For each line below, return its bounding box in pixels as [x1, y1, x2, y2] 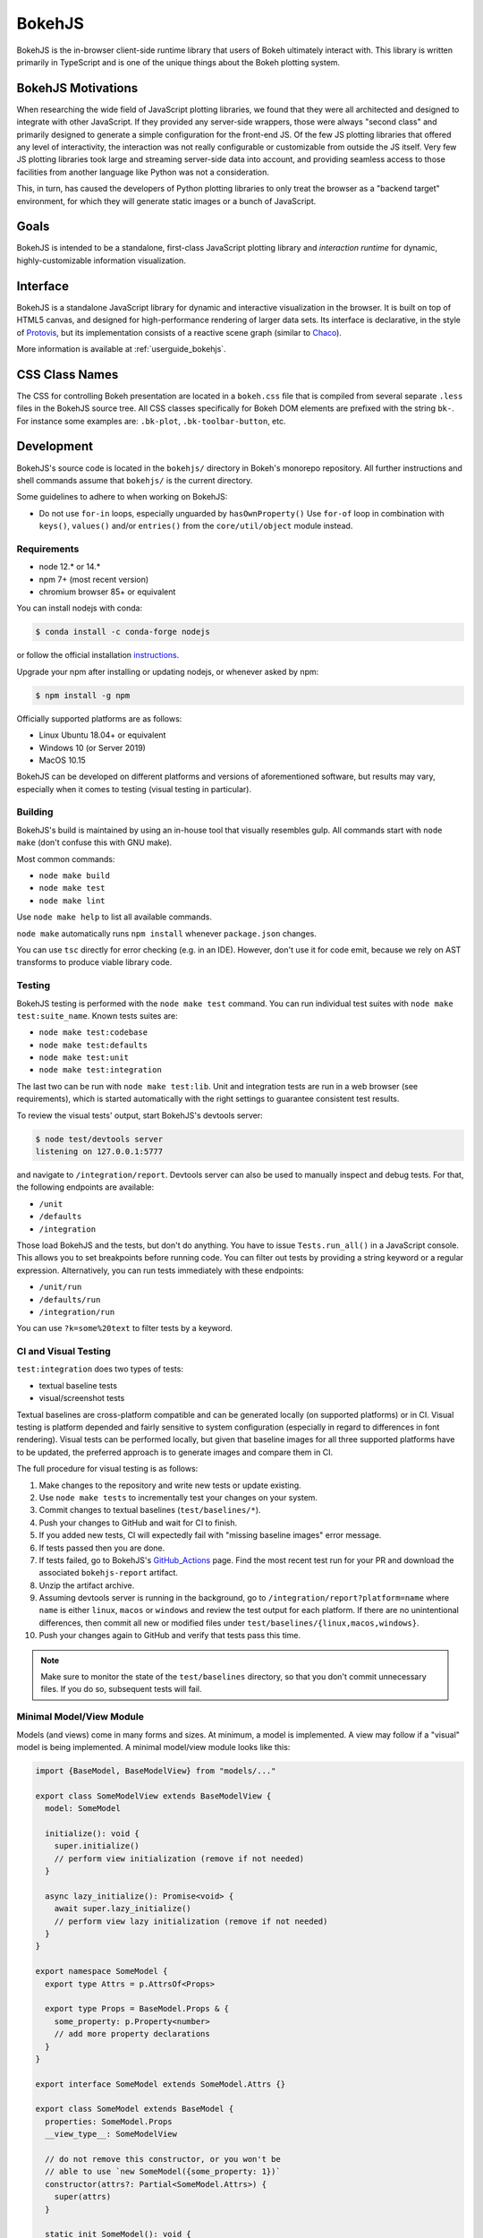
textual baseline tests [38, 1380, 118, 1391]
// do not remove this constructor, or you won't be [45, 2154, 281, 2165]
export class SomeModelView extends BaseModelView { [35, 1790, 272, 1801]
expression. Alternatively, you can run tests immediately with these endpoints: [16, 1265, 304, 1276]
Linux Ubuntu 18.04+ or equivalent [38, 730, 166, 740]
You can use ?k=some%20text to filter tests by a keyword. [16, 1323, 233, 1334]
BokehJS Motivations [16, 81, 139, 96]
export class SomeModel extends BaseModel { [35, 2104, 234, 2114]
